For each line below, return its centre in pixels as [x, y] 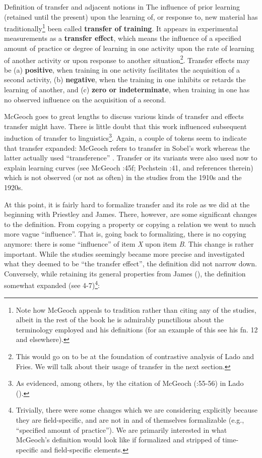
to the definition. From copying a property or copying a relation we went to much [130, 224]
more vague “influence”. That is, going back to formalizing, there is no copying [125, 234]
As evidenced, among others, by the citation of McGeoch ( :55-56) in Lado [130, 383]
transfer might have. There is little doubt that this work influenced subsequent [125, 126]
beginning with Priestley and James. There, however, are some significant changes [130, 214]
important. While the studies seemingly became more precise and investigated [124, 253]
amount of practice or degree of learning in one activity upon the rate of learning [129, 48]
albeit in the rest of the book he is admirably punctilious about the [120, 320]
